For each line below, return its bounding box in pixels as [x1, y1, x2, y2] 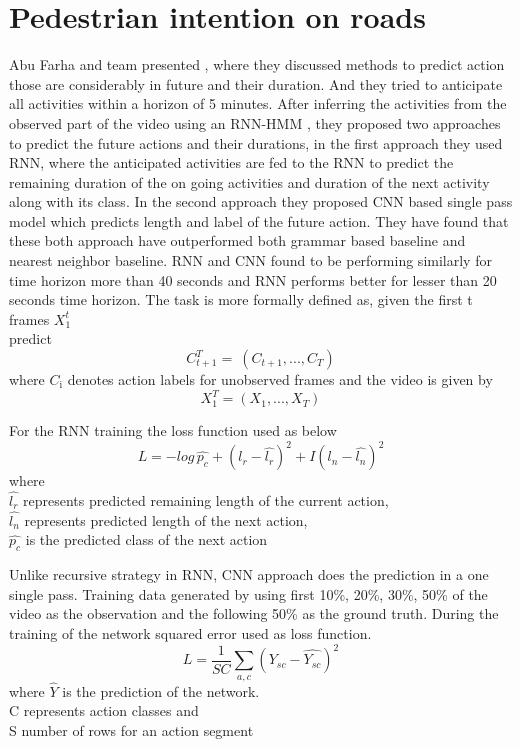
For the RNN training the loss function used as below [9, 420, 337, 441]
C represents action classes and [9, 700, 199, 721]
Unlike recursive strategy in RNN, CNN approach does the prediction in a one [9, 564, 489, 585]
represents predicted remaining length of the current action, [23, 490, 389, 511]
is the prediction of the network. [62, 680, 260, 701]
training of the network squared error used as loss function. [9, 623, 372, 644]
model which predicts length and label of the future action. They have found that [9, 210, 509, 231]
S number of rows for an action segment [9, 719, 254, 740]
